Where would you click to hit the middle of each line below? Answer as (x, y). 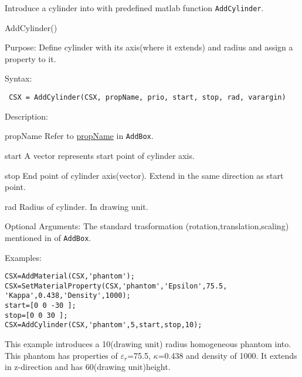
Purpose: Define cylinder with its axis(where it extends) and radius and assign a (149, 47)
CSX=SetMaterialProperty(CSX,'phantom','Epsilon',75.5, (116, 286)
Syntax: (18, 78)
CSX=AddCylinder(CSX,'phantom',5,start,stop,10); (104, 325)
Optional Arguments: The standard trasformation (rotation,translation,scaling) (147, 226)
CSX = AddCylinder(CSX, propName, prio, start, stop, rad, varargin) (147, 98)
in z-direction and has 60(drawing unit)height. (88, 367)
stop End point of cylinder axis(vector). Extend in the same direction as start (144, 175)
